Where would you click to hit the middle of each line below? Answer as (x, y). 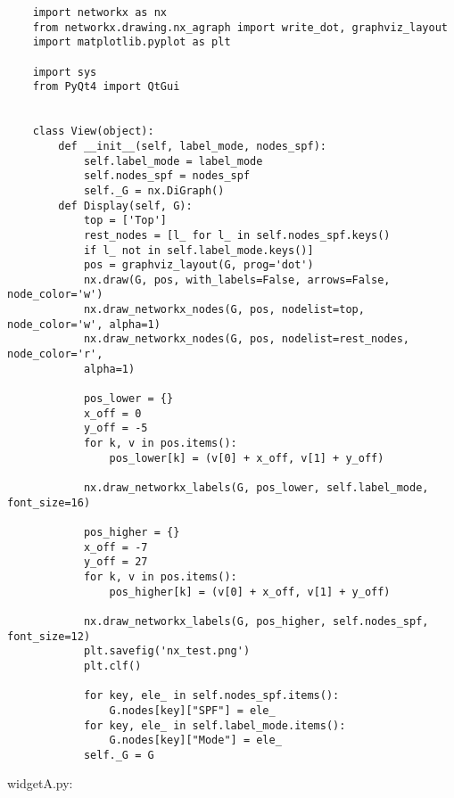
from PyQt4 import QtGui (106, 87)
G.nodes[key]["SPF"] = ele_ (192, 710)
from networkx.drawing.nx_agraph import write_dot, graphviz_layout (240, 27)
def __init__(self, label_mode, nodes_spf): (192, 146)
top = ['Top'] (125, 221)
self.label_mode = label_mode (173, 161)
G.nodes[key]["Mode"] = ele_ (195, 740)
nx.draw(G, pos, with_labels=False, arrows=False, (237, 280)
